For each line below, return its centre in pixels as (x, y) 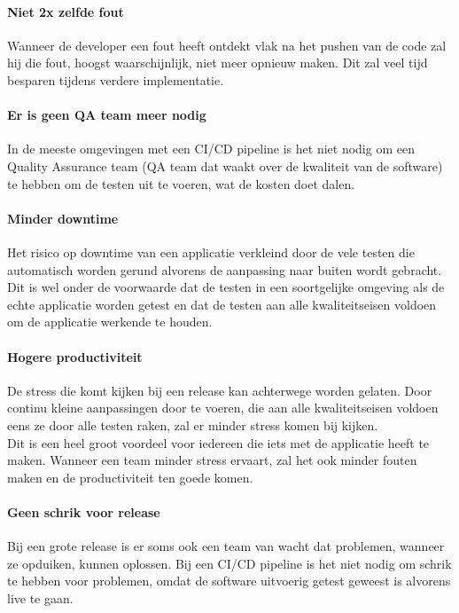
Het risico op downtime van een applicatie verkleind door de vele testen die (211, 251)
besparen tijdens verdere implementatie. (116, 79)
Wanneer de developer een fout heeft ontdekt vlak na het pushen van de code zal (227, 45)
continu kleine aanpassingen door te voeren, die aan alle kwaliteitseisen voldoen (223, 408)
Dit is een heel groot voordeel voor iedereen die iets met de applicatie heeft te (218, 442)
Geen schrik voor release (84, 511)
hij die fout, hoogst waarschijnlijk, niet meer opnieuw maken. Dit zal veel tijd (218, 63)
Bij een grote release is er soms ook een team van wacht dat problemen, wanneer (226, 546)
